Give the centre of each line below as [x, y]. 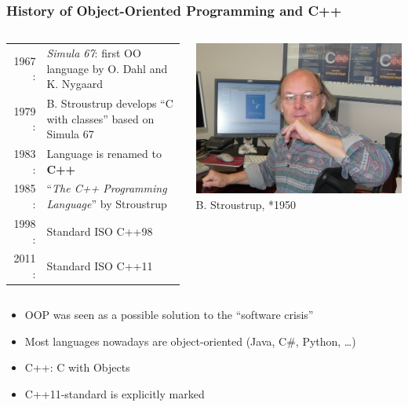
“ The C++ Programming [107, 188]
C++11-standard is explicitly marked [115, 393]
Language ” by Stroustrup [107, 204]
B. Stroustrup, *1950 [246, 204]
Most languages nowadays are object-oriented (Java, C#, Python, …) [190, 341]
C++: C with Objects [77, 367]
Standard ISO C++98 [100, 231]
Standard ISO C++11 [100, 266]
